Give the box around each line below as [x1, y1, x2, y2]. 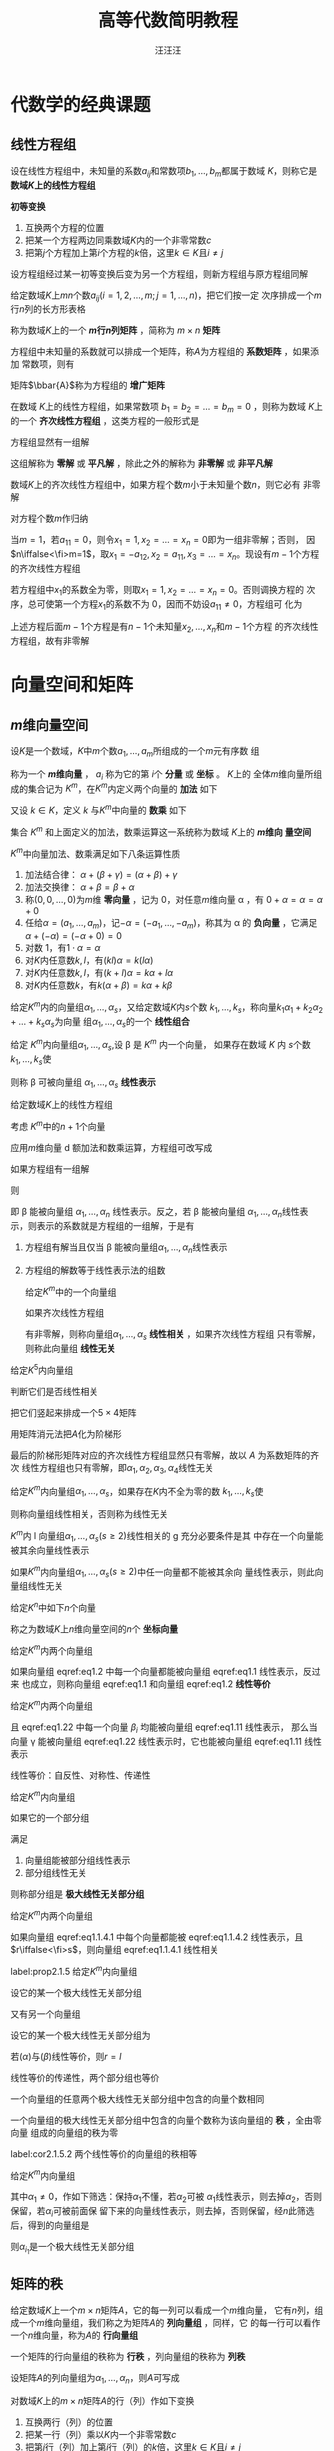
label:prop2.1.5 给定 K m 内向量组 [10, 1964, 138, 1977]
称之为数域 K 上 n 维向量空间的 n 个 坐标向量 [10, 1622, 178, 1635]
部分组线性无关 [24, 1867, 87, 1879]
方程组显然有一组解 [10, 436, 90, 448]
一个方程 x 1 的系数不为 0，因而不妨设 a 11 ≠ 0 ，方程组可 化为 [62, 597, 303, 612]
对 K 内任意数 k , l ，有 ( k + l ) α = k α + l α [24, 967, 174, 979]
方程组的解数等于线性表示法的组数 [24, 1264, 166, 1276]
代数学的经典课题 [10, 93, 152, 116]
